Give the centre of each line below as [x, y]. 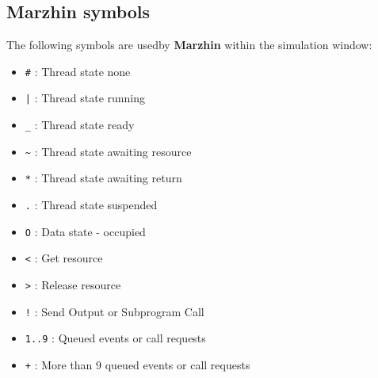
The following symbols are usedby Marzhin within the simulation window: [189, 45]
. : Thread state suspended [91, 205]
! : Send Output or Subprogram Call [115, 311]
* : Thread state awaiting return [103, 178]
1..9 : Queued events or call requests [115, 338]
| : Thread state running [85, 98]
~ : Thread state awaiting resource [108, 151]
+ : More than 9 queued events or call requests [137, 365]
